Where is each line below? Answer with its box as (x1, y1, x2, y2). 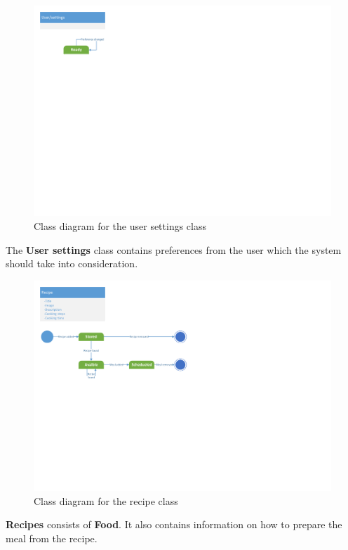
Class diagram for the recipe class (34, 493, 178, 508)
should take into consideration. (6, 256, 138, 271)
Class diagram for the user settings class (34, 218, 207, 233)
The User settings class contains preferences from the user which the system (6, 242, 342, 257)
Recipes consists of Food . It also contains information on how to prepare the (6, 517, 342, 532)
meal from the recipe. (6, 530, 98, 545)
